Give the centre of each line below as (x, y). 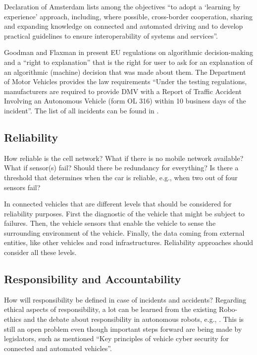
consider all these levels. (40, 252)
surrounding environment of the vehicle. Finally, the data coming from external (124, 232)
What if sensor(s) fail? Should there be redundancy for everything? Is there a (121, 168)
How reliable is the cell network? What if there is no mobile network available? (124, 158)
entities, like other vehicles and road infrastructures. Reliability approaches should (128, 242)
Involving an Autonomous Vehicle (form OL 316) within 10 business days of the (125, 101)
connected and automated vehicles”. (58, 348)
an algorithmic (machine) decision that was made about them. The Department (125, 72)
